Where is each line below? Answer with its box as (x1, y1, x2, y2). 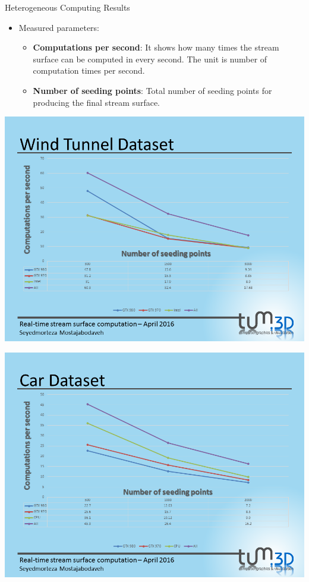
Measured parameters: (18, 21, 100, 33)
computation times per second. (33, 64, 145, 77)
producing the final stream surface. (33, 96, 160, 108)
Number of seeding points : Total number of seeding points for (33, 84, 272, 96)
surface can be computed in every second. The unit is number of (33, 52, 267, 65)
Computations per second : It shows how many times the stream (33, 41, 279, 54)
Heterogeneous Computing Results (5, 1, 130, 13)
